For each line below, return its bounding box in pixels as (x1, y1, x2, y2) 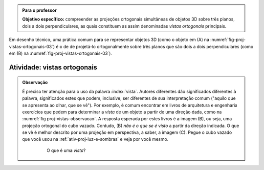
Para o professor (22, 7, 57, 13)
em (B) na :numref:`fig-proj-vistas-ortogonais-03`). (9, 50, 112, 56)
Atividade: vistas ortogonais (9, 63, 97, 71)
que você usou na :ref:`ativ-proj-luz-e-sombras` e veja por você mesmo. (22, 136, 169, 142)
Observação (22, 80, 48, 85)
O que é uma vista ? (46, 147, 86, 153)
